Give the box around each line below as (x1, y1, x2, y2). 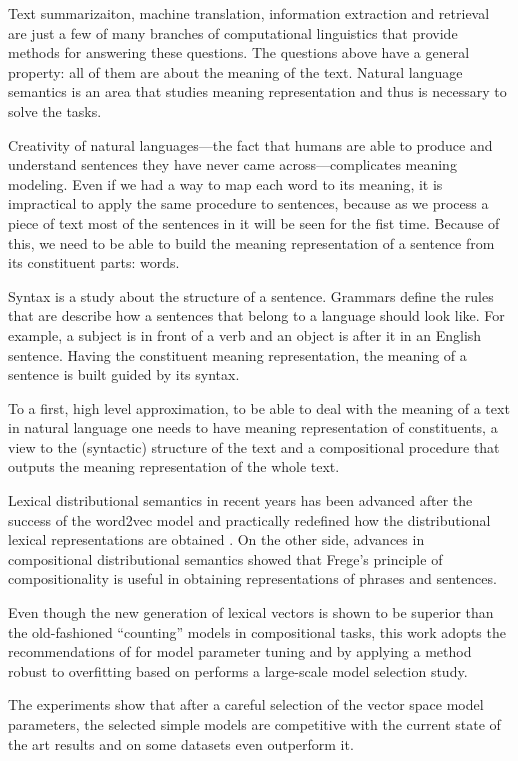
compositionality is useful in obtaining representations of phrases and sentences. (8, 568, 497, 589)
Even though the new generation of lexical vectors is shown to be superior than (8, 602, 494, 623)
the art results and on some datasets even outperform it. (8, 733, 354, 754)
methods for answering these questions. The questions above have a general (8, 42, 470, 63)
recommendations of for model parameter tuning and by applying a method (8, 641, 472, 662)
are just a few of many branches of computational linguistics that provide (8, 22, 458, 43)
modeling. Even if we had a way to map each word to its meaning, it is (8, 173, 443, 194)
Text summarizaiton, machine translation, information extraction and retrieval (8, 3, 490, 23)
